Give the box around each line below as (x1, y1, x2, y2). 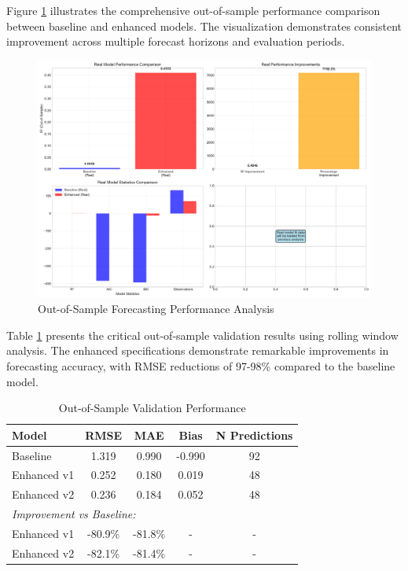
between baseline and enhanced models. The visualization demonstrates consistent (6, 17, 402, 34)
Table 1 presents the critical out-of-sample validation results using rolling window (6, 326, 399, 343)
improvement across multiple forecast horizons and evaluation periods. (6, 33, 345, 50)
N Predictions (215, 426, 293, 443)
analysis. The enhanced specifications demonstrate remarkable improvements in (6, 342, 389, 359)
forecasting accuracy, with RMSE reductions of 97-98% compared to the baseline (6, 358, 395, 374)
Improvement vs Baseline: (12, 506, 136, 522)
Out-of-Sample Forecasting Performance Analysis (38, 300, 274, 317)
